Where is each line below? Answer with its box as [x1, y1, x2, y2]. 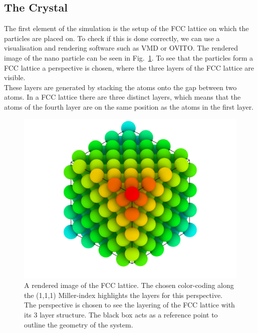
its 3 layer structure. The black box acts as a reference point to [24, 309, 218, 319]
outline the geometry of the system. [24, 319, 133, 329]
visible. [4, 72, 26, 83]
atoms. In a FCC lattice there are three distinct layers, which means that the [4, 92, 241, 102]
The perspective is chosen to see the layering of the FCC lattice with [24, 299, 235, 310]
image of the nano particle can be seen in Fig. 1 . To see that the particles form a [4, 52, 253, 63]
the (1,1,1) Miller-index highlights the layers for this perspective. [24, 289, 222, 300]
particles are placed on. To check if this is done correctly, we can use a [4, 33, 220, 43]
